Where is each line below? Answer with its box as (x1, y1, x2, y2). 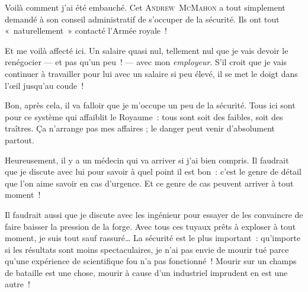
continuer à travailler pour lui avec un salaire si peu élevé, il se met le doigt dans (5, 67, 298, 79)
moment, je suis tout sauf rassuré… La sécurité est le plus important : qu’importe (5, 232, 301, 244)
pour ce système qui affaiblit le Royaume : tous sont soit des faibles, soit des (5, 110, 283, 123)
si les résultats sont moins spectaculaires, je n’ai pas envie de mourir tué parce (5, 243, 289, 255)
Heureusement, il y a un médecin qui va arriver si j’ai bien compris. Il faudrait (5, 153, 289, 166)
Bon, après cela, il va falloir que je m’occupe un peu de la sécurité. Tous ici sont (5, 99, 296, 111)
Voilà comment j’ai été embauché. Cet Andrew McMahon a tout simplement (5, 1, 285, 13)
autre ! (5, 278, 30, 290)
